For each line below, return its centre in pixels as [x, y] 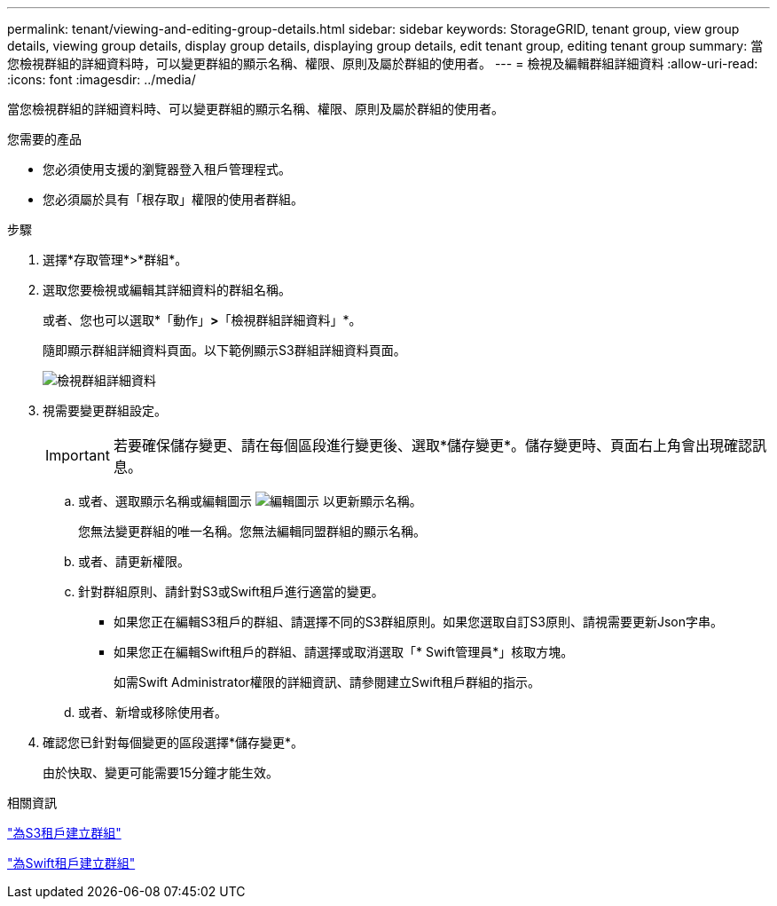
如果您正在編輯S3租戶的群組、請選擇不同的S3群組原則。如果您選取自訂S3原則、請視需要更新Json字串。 [418, 622]
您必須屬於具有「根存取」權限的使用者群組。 [173, 199]
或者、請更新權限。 [134, 561]
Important [78, 455]
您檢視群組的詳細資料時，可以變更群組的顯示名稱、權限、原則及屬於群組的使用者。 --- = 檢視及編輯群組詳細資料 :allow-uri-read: [383, 63]
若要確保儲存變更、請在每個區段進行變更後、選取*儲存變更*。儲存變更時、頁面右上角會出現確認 [433, 445]
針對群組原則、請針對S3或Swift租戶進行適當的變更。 [231, 591]
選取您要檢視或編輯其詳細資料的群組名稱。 [167, 290]
